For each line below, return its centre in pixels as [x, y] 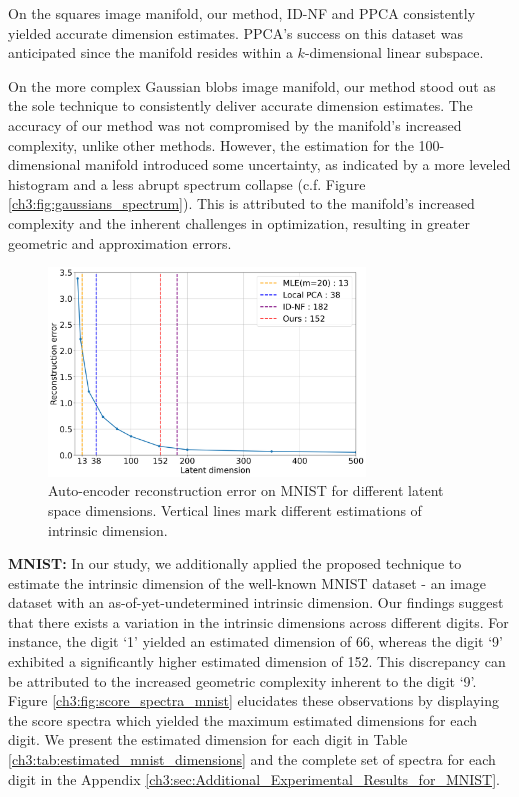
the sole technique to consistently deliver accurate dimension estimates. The [240, 105]
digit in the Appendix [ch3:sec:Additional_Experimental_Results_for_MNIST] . [254, 778]
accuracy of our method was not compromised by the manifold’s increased [235, 124]
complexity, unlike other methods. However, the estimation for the [211, 144]
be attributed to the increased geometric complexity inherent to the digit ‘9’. [242, 680]
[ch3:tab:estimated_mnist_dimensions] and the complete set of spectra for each [252, 759]
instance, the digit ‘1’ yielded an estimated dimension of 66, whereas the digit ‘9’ [256, 641]
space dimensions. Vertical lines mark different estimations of [235, 509]
